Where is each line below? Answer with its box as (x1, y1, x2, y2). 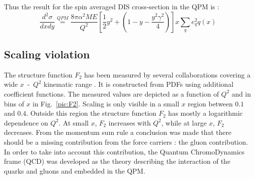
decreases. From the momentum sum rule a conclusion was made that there (4, 127, 231, 137)
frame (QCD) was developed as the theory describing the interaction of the (4, 156, 230, 166)
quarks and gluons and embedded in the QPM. (4, 165, 146, 176)
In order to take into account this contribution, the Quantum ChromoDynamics (4, 146, 245, 156)
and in (231, 88, 251, 99)
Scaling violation (4, 46, 90, 61)
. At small (59, 117, 89, 128)
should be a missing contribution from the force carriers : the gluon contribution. (4, 136, 248, 147)
